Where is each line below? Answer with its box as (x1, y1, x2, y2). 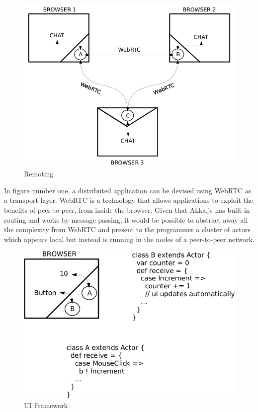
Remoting (24, 168, 54, 179)
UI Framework (24, 400, 68, 410)
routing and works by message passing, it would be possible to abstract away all (4, 214, 248, 225)
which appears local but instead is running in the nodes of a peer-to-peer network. (4, 234, 255, 244)
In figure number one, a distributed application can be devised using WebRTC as (4, 185, 252, 195)
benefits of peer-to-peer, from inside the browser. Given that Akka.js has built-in (4, 204, 250, 215)
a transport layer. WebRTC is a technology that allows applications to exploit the (4, 195, 254, 205)
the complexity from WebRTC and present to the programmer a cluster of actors (4, 224, 251, 235)
